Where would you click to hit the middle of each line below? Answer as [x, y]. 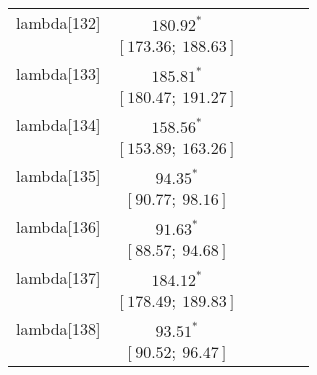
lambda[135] [58, 175]
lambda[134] [58, 124]
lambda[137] [58, 277]
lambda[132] [58, 22]
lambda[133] [58, 73]
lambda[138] [58, 328]
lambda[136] [58, 226]
